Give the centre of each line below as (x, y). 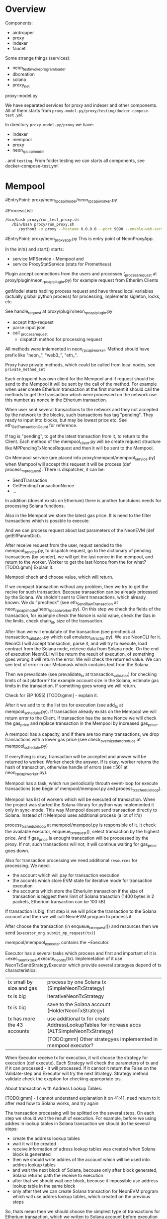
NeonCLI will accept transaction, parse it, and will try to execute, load (76, 643)
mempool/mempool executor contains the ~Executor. (57, 943)
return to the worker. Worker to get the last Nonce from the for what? (76, 562)
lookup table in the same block (44, 1186)
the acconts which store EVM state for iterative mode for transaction (82, 880)
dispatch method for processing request (61, 339)
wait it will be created (34, 1143)
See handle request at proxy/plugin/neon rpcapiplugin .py (59, 312)
